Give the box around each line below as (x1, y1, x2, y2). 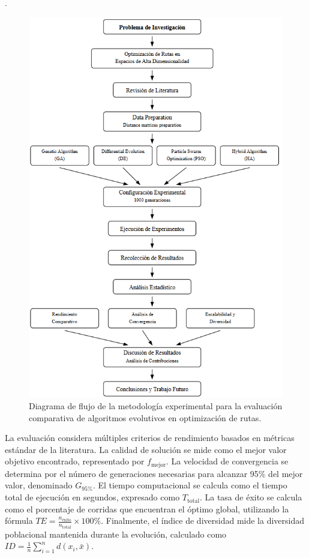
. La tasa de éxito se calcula (199, 491, 302, 503)
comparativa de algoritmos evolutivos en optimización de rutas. (29, 411, 262, 424)
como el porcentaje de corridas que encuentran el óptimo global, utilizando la (5, 502, 289, 515)
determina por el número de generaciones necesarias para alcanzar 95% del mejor (5, 467, 303, 479)
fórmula (5, 514, 33, 527)
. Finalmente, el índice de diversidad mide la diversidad (101, 514, 305, 527)
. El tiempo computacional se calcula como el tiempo (92, 479, 287, 491)
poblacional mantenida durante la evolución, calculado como (5, 527, 227, 540)
